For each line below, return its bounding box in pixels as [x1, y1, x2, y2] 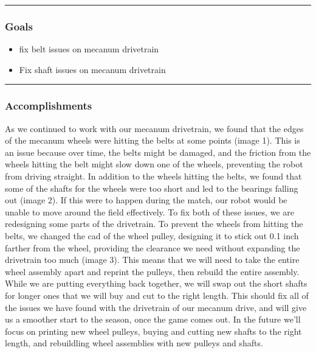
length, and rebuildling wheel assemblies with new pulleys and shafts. [5, 337, 263, 349]
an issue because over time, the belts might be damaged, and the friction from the [5, 145, 311, 158]
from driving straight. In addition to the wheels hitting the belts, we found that [5, 170, 302, 182]
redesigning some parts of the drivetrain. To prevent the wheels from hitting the [5, 217, 303, 230]
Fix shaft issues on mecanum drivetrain [19, 63, 166, 75]
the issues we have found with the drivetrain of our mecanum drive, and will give [5, 301, 307, 313]
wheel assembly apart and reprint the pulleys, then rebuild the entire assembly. [5, 265, 300, 278]
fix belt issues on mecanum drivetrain [19, 43, 159, 55]
